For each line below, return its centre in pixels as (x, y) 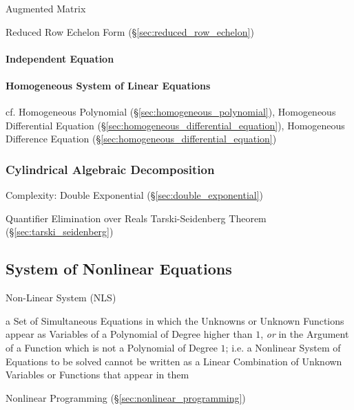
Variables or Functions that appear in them (97, 375)
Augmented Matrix (46, 8)
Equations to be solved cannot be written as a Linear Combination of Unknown (174, 361)
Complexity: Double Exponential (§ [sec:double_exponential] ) (135, 195)
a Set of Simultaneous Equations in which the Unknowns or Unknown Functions (175, 320)
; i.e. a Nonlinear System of (283, 347)
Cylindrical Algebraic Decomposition (110, 169)
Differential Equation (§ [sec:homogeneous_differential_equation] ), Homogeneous (175, 125)
